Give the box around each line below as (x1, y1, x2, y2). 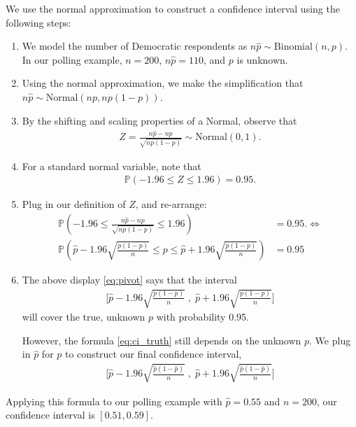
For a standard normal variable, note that (22, 158, 201, 173)
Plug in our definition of (22, 197, 126, 211)
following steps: (6, 15, 71, 29)
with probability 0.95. (156, 309, 249, 324)
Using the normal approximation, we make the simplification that (22, 76, 304, 90)
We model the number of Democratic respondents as (22, 38, 248, 53)
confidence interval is (6, 407, 95, 422)
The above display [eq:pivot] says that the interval (22, 272, 237, 287)
